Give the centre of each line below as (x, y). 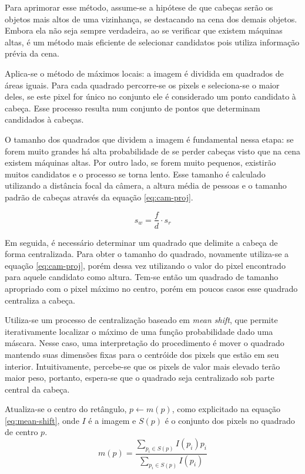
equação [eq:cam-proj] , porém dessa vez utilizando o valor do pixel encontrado (145, 265)
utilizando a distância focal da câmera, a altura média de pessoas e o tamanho (146, 185)
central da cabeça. (37, 389)
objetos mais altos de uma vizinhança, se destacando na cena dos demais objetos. (151, 19)
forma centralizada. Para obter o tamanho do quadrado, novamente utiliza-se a (147, 254)
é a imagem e (112, 420)
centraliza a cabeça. (40, 300)
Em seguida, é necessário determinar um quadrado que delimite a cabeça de (141, 242)
